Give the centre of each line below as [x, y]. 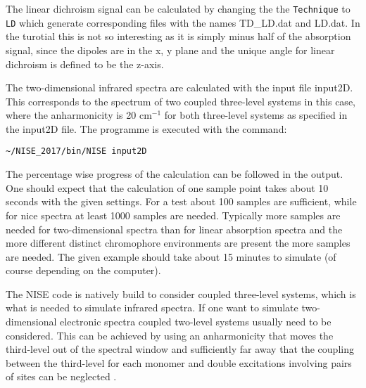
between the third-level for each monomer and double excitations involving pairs [179, 362]
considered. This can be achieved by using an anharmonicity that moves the [170, 335]
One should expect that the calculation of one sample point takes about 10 [167, 187]
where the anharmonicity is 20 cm [79, 115]
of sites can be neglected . [61, 376]
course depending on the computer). [83, 270]
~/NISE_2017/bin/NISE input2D [76, 151]
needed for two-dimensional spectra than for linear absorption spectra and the [174, 229]
